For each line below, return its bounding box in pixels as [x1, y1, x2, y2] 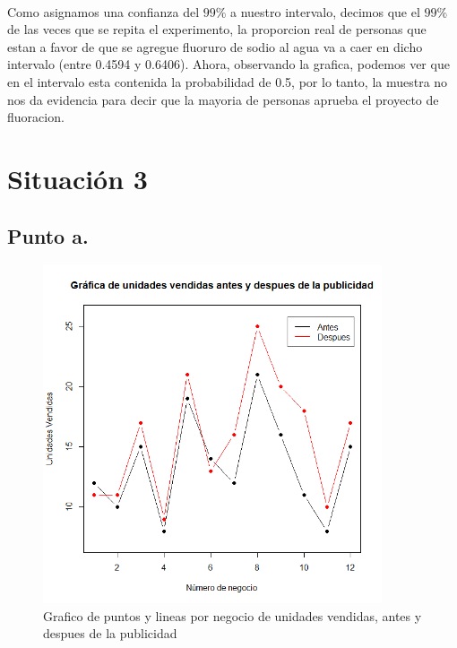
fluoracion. [7, 108, 65, 126]
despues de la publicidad [43, 624, 177, 643]
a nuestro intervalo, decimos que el [230, 2, 420, 21]
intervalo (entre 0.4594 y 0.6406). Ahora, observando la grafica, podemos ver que [7, 55, 450, 73]
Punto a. [7, 221, 89, 249]
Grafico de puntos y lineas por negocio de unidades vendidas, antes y [43, 606, 422, 625]
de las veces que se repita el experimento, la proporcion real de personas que [7, 20, 427, 39]
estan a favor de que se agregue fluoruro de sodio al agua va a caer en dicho [7, 37, 423, 56]
